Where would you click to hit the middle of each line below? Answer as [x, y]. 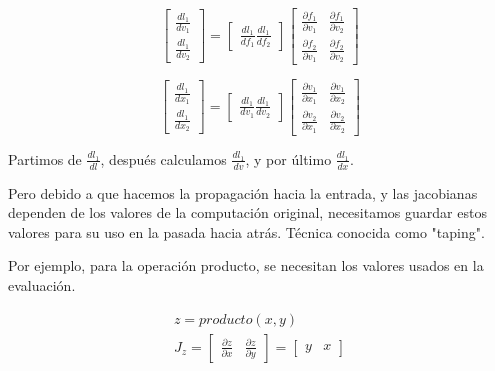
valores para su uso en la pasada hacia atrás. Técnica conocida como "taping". [246, 231]
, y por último [288, 158]
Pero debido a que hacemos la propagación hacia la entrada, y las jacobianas [243, 192]
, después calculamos [163, 158]
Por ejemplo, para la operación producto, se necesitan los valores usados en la [246, 265]
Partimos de [45, 158]
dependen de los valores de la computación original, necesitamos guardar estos [247, 212]
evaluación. [42, 285]
